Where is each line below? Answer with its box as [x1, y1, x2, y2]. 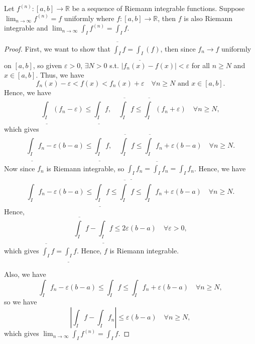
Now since [4, 163, 35, 173]
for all [191, 60, 210, 70]
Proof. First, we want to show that [4, 43, 110, 54]
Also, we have [4, 269, 46, 279]
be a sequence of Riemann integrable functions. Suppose [72, 3, 245, 13]
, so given [33, 60, 62, 70]
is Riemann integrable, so [46, 163, 124, 173]
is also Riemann [184, 13, 233, 23]
